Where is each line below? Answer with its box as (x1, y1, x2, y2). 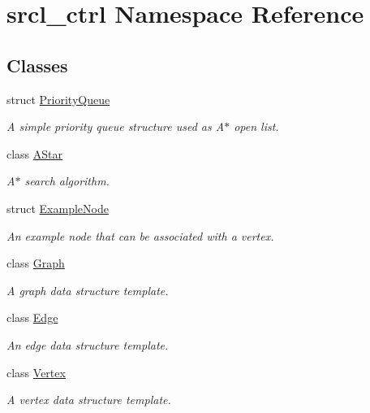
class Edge (6, 309, 58, 326)
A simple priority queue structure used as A (6, 118, 225, 135)
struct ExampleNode (6, 199, 109, 216)
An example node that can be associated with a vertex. (6, 227, 274, 244)
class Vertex (6, 363, 66, 380)
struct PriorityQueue (6, 90, 110, 107)
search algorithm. (24, 172, 110, 189)
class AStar (6, 145, 63, 162)
